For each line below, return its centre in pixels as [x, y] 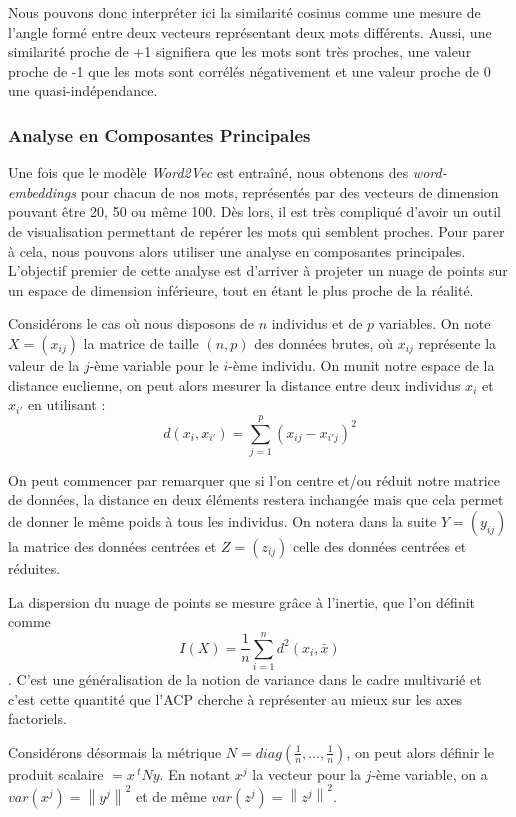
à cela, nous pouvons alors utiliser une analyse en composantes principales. [237, 250]
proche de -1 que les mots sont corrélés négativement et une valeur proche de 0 [249, 70]
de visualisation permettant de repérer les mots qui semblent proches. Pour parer [256, 230]
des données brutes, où [323, 342]
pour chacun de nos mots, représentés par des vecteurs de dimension [289, 191]
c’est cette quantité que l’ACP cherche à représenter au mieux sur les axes [235, 698]
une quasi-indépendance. [83, 90]
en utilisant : [66, 404]
